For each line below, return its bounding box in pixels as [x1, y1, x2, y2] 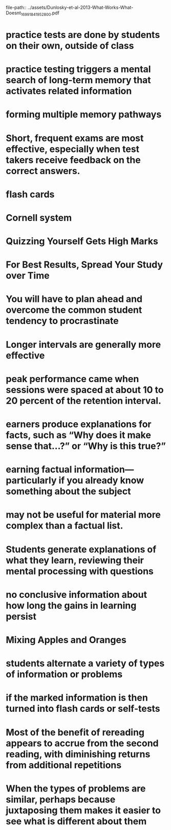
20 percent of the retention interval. [6, 395, 162, 406]
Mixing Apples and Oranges [6, 634, 127, 646]
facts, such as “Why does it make [6, 429, 152, 441]
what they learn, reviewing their [6, 554, 144, 566]
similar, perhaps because [6, 794, 116, 805]
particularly [6, 475, 57, 486]
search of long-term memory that [6, 74, 152, 86]
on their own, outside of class [6, 40, 134, 51]
